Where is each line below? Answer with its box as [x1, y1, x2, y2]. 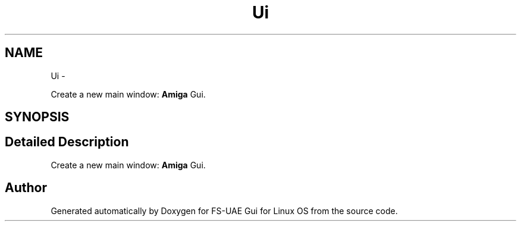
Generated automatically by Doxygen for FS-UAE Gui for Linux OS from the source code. [51, 205, 398, 216]
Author [5, 180, 47, 196]
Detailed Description [5, 134, 129, 150]
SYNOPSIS [5, 109, 70, 125]
